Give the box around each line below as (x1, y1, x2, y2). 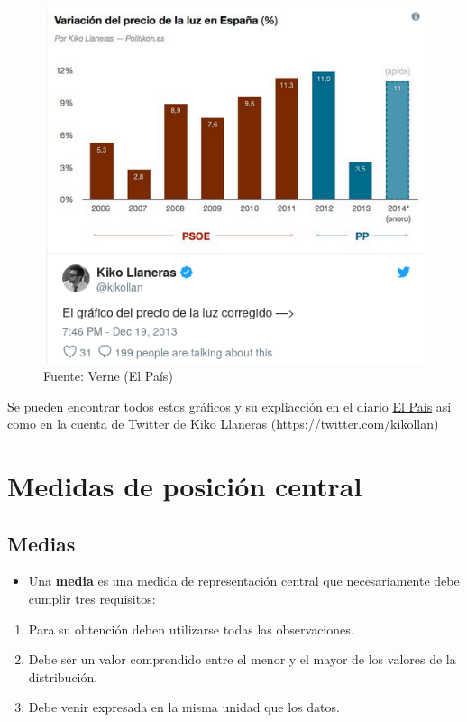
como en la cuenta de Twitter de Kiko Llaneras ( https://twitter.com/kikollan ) (7, 414, 439, 433)
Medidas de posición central (7, 467, 362, 504)
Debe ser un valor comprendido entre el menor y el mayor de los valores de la (28, 650, 456, 669)
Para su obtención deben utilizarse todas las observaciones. (28, 619, 354, 638)
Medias (7, 529, 76, 557)
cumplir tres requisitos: (28, 588, 156, 607)
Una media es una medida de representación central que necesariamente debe (28, 571, 460, 590)
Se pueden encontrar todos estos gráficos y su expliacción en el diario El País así (7, 396, 452, 415)
